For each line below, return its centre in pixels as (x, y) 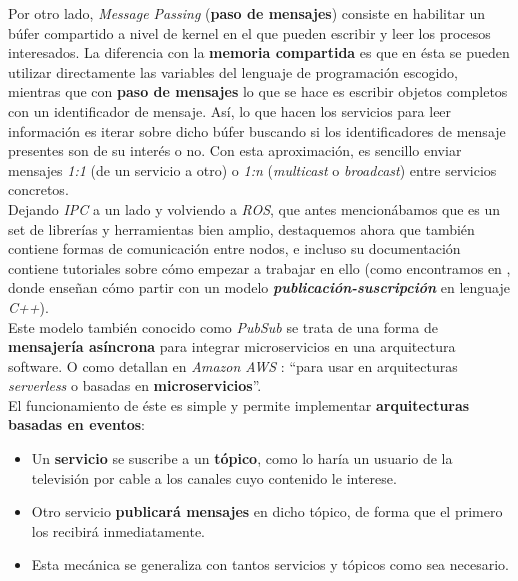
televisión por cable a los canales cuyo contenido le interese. (214, 477)
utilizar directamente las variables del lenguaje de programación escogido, (233, 71)
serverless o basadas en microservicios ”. (135, 385)
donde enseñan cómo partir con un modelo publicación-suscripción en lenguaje (259, 287)
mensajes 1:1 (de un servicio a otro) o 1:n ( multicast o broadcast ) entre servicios (252, 169)
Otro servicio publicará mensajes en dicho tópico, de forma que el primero (267, 511)
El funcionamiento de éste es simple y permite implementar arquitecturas (239, 404)
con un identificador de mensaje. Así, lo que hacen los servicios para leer (230, 110)
